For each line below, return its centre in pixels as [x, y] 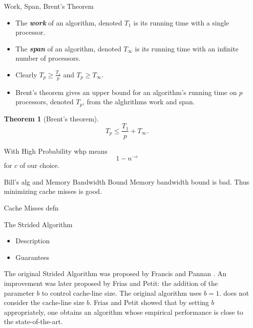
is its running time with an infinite [187, 48]
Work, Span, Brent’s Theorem [49, 6]
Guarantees [32, 257]
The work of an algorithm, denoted [69, 22]
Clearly [26, 74]
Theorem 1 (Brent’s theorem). [52, 118]
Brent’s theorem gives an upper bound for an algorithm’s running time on [126, 92]
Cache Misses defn [31, 207]
